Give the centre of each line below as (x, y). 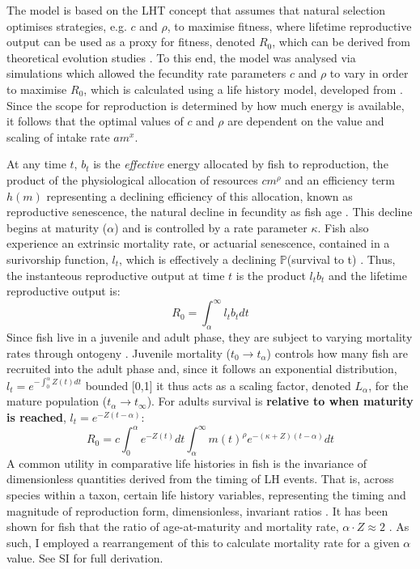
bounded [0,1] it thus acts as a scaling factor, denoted (218, 385)
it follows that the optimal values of (95, 121)
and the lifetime (368, 275)
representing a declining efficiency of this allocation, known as (199, 195)
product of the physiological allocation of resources (132, 179)
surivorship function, (57, 259)
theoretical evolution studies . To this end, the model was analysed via (181, 57)
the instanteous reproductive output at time (116, 275)
